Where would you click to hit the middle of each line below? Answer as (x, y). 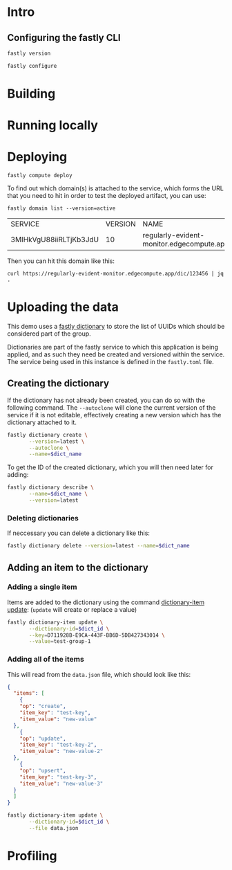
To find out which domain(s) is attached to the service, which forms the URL (116, 188)
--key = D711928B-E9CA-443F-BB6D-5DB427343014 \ (97, 635)
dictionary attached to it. (42, 422)
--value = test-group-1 (60, 642)
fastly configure (32, 66)
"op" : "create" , (43, 707)
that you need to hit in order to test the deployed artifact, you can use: (107, 196)
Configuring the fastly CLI (64, 38)
